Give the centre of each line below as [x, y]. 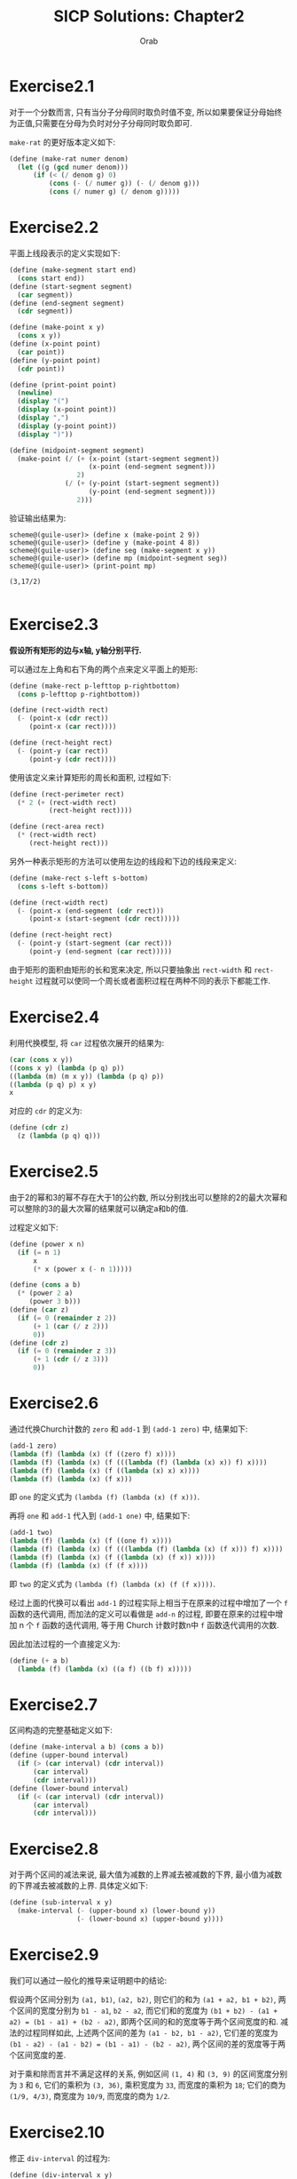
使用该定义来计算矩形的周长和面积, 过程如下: [90, 777]
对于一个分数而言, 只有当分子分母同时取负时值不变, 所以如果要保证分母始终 [145, 112]
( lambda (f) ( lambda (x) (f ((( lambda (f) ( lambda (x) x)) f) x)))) [138, 1462]
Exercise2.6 [54, 1404]
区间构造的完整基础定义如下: [61, 1730]
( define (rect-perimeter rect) [67, 794]
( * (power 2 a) [45, 1293]
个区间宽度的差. [38, 2055]
